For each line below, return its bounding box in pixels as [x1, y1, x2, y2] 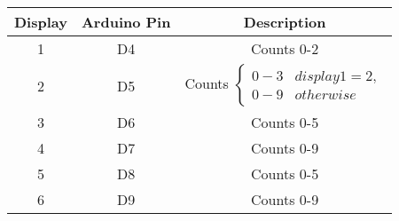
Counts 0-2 [251, 38, 319, 59]
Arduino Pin [81, 12, 171, 32]
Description [243, 12, 326, 32]
